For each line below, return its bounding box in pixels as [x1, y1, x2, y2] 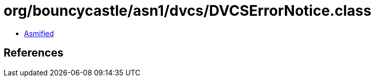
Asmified [24, 29, 54, 38]
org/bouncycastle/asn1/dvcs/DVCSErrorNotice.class [4, 2, 371, 19]
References [4, 46, 64, 60]
